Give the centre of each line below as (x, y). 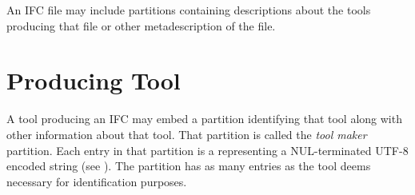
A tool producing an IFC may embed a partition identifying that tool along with (204, 119)
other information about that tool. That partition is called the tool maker (187, 134)
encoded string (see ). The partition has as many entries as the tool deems (189, 166)
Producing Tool (94, 80)
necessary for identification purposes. (97, 181)
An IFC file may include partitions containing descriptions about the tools (189, 10)
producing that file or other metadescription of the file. (141, 25)
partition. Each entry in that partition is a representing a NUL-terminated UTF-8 (207, 150)
